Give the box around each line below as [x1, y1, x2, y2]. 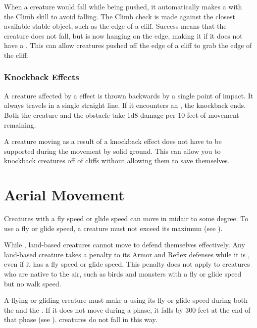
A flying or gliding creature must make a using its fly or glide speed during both [4, 295, 248, 305]
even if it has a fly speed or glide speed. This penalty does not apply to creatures [4, 259, 250, 269]
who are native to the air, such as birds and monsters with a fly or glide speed [4, 269, 242, 279]
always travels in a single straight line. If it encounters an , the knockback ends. [4, 100, 246, 110]
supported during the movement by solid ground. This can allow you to [4, 145, 221, 156]
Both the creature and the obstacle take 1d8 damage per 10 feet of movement [4, 109, 239, 120]
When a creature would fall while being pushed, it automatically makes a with [4, 1, 242, 11]
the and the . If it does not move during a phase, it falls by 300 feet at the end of [4, 304, 251, 315]
